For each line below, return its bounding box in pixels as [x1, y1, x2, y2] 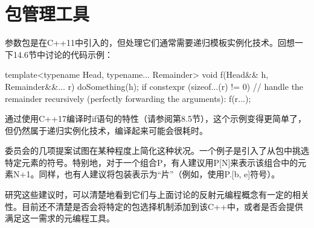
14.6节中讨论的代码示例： [13, 48, 113, 60]
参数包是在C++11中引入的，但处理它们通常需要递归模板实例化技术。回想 [5, 36, 295, 49]
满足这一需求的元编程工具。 [5, 212, 115, 224]
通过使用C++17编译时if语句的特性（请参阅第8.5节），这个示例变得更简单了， [5, 112, 306, 125]
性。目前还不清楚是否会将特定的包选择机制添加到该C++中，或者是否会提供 [5, 200, 303, 212]
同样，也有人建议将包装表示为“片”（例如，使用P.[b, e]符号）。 [39, 168, 280, 180]
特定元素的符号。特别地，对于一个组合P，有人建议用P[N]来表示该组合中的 [5, 156, 298, 168]
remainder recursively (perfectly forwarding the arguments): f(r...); [5, 92, 251, 104]
